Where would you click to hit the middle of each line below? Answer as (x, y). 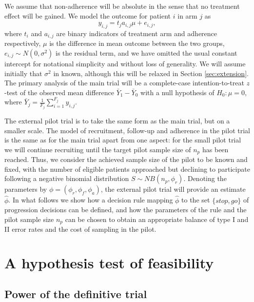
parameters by (26, 189)
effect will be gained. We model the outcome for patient (88, 15)
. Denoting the (205, 178)
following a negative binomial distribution (67, 178)
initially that (23, 73)
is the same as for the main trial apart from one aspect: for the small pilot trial (123, 140)
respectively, (23, 43)
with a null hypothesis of (177, 92)
